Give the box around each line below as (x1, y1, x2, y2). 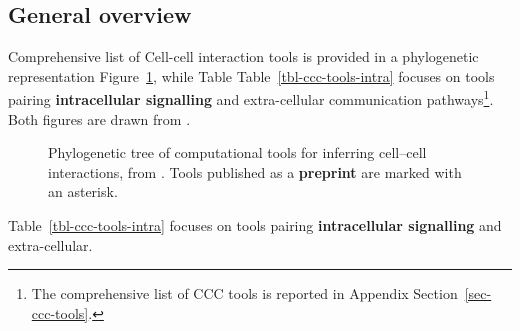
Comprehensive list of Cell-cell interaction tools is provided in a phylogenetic (8, 46, 479, 67)
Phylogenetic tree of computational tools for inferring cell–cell (48, 142, 427, 163)
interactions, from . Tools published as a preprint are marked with (48, 161, 462, 182)
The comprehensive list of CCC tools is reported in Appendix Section (31, 283, 458, 304)
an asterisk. (48, 181, 118, 202)
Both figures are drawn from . (8, 108, 191, 129)
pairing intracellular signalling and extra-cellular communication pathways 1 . (8, 86, 494, 110)
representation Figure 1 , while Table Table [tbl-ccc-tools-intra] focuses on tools (8, 65, 495, 86)
